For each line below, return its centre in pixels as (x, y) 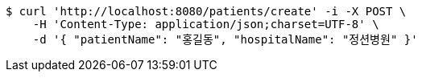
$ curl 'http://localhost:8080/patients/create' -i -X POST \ (206, 11)
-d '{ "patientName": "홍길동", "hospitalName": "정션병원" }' (225, 39)
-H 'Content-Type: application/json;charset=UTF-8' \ (206, 24)
